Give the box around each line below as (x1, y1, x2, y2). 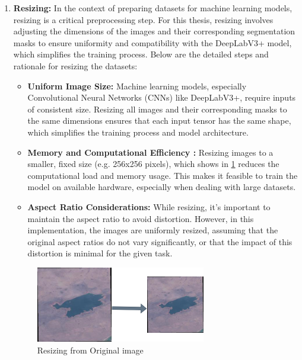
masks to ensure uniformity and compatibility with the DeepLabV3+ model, (13, 36, 292, 49)
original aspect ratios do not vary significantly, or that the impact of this (27, 235, 293, 247)
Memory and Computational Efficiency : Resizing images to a (27, 146, 274, 158)
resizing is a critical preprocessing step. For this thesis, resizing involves (13, 13, 274, 25)
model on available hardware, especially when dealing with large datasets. (27, 181, 296, 193)
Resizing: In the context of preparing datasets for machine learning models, (13, 2, 293, 14)
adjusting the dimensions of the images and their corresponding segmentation (13, 25, 295, 37)
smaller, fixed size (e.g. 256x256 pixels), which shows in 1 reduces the (27, 157, 279, 170)
